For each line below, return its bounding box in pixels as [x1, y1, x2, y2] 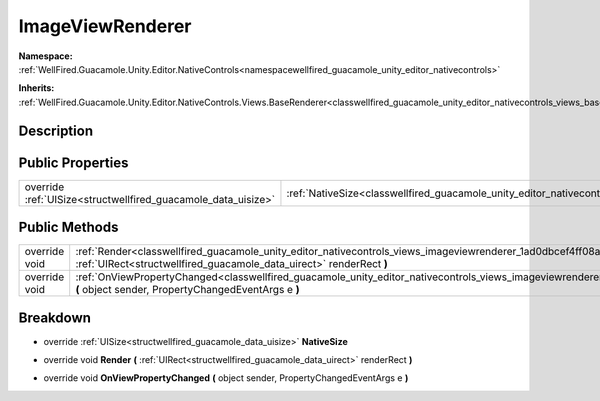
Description [18, 122, 94, 139]
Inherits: [18, 82, 55, 94]
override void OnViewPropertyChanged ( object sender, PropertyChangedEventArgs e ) [43, 372, 409, 384]
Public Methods [18, 219, 119, 236]
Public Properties [18, 154, 129, 171]
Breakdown [18, 309, 92, 326]
